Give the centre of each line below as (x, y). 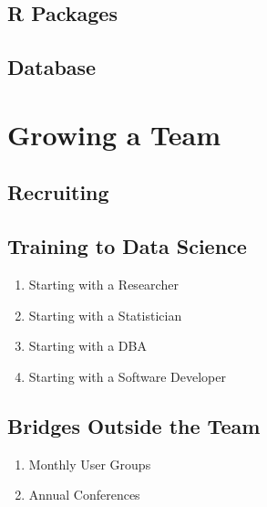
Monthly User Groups (90, 464)
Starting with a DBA (87, 346)
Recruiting (58, 192)
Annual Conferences (84, 495)
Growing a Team (114, 134)
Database (52, 67)
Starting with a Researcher (103, 284)
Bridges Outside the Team (134, 425)
